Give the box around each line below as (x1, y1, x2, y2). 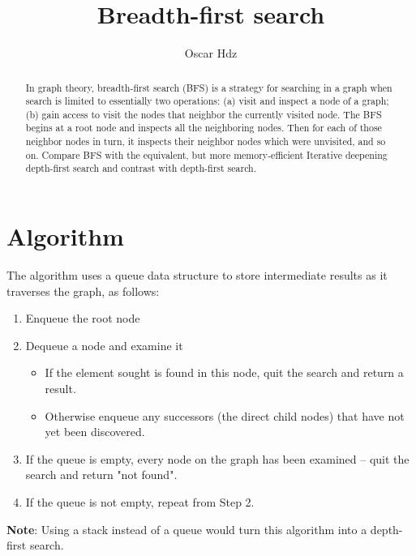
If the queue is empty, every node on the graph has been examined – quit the (25, 450, 410, 467)
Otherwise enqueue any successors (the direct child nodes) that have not (45, 407, 405, 424)
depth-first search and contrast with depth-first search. (25, 161, 257, 175)
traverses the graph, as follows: (6, 282, 160, 299)
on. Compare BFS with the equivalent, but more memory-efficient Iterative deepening (25, 148, 388, 161)
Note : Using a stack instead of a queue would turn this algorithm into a (6, 520, 367, 537)
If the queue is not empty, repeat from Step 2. (25, 493, 255, 510)
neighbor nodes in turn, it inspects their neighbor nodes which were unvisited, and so (25, 135, 386, 148)
